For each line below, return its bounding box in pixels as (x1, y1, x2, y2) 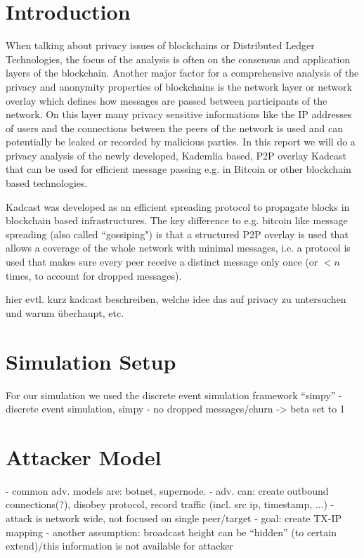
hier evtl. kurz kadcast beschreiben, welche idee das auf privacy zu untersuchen (6, 292, 346, 306)
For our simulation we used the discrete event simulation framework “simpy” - (6, 387, 342, 402)
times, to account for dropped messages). (6, 268, 182, 283)
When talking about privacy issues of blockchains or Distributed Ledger (6, 38, 315, 53)
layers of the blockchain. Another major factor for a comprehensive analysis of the (6, 65, 359, 80)
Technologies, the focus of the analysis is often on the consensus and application (6, 51, 351, 66)
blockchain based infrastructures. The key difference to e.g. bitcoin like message (6, 213, 348, 228)
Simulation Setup (6, 346, 176, 375)
